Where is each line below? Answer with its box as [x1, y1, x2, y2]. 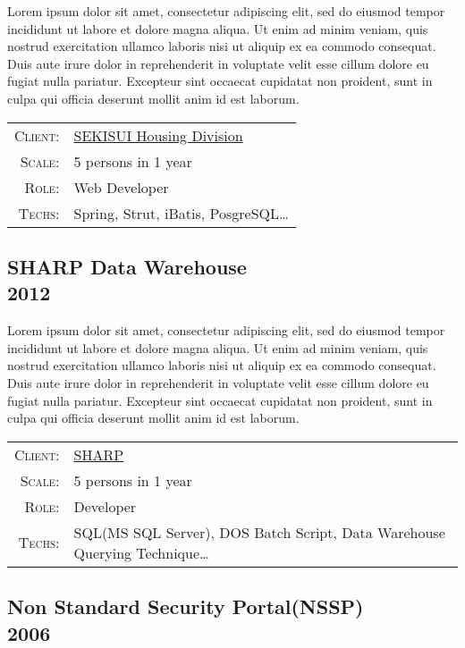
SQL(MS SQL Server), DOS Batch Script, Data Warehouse [73, 521, 445, 543]
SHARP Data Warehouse [7, 252, 247, 280]
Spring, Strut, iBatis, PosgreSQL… [73, 202, 289, 223]
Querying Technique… [73, 542, 209, 563]
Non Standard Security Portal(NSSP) [7, 593, 364, 620]
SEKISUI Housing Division [73, 124, 243, 146]
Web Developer [73, 176, 169, 198]
